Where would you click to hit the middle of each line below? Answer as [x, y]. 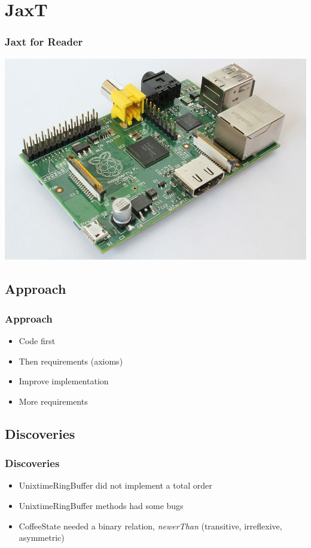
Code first [37, 340]
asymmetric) [42, 538]
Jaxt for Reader [44, 42]
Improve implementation [64, 381]
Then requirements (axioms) [71, 361]
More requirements [53, 401]
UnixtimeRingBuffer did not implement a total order [115, 485]
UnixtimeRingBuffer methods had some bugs [101, 505]
